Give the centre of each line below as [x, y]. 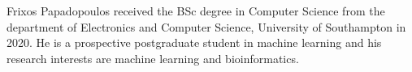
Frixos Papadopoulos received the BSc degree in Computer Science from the [196, 11]
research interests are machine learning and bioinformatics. [153, 58]
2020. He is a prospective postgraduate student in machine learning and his [194, 42]
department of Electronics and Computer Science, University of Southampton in [206, 26]
